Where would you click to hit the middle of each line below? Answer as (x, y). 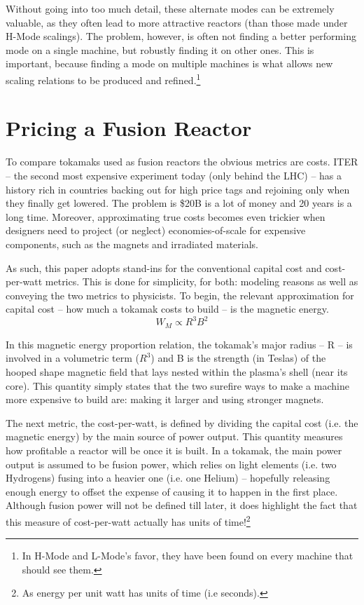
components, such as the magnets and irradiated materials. (132, 244)
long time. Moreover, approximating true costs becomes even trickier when (166, 216)
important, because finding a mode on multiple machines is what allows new (169, 63)
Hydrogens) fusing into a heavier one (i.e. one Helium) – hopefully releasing (168, 478)
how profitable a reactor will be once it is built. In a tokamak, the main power (174, 450)
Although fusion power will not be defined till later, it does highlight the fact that (182, 505)
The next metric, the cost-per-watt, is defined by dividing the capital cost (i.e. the (182, 422)
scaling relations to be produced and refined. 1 (103, 79)
